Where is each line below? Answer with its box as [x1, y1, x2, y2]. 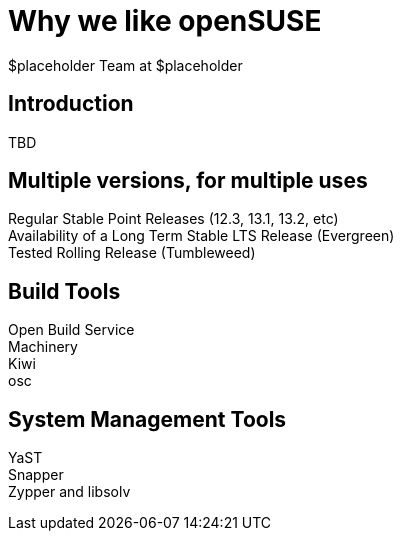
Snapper [8, 466, 64, 484]
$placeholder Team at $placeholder [8, 56, 243, 74]
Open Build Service [8, 321, 135, 339]
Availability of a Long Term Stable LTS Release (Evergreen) [8, 227, 395, 245]
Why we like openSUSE [8, 4, 322, 38]
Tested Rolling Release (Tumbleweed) [8, 244, 256, 262]
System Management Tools [8, 406, 287, 432]
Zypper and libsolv [8, 483, 131, 501]
